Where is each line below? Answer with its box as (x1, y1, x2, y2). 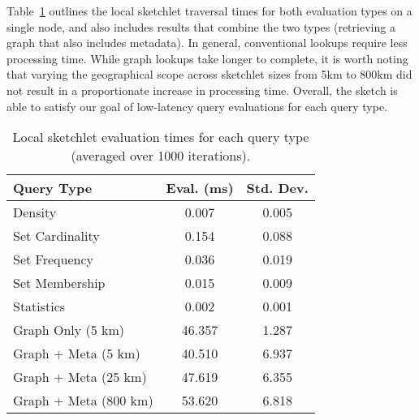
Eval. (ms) (166, 178, 234, 198)
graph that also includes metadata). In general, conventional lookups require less (6, 34, 408, 51)
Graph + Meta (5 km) (13, 344, 140, 363)
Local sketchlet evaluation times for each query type (12, 127, 309, 147)
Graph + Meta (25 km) (13, 367, 147, 387)
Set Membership (13, 273, 106, 293)
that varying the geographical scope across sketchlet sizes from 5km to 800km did (6, 66, 413, 83)
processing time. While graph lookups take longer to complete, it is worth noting (6, 49, 408, 66)
